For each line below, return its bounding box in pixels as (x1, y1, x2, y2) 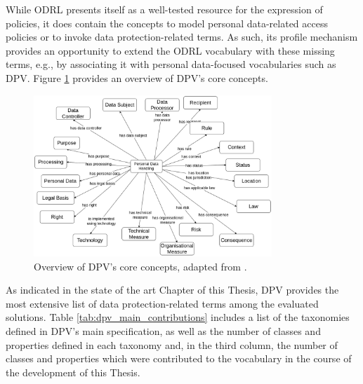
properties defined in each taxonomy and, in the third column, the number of (6, 337, 338, 352)
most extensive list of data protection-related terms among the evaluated (6, 296, 319, 310)
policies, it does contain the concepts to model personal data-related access (6, 15, 328, 30)
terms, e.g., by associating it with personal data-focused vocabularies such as (6, 57, 336, 71)
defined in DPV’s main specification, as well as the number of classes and (6, 324, 321, 338)
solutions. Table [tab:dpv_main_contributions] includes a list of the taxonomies (6, 310, 350, 324)
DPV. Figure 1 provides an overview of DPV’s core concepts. (6, 70, 268, 85)
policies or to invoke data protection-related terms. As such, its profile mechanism (6, 29, 358, 44)
